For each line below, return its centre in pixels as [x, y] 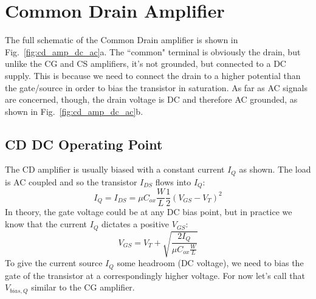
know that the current [46, 224]
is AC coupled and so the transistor [71, 181]
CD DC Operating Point [84, 144]
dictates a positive [136, 224]
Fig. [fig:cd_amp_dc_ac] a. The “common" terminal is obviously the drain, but [153, 51]
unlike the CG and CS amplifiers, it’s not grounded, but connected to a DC [146, 64]
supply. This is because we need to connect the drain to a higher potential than [153, 75]
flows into [173, 181]
